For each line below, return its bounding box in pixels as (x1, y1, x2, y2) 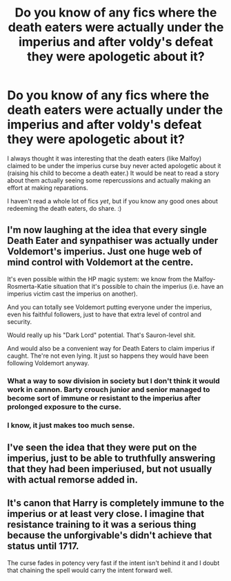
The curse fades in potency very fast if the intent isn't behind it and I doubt (7, 558, 220, 567)
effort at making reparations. (7, 183, 88, 192)
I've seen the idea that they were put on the (7, 441, 197, 453)
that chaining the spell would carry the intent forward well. (7, 566, 173, 574)
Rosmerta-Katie (7, 282, 52, 290)
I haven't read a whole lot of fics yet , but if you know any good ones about (7, 196, 219, 205)
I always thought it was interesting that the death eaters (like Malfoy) (7, 154, 202, 163)
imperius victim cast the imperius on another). (7, 289, 138, 298)
